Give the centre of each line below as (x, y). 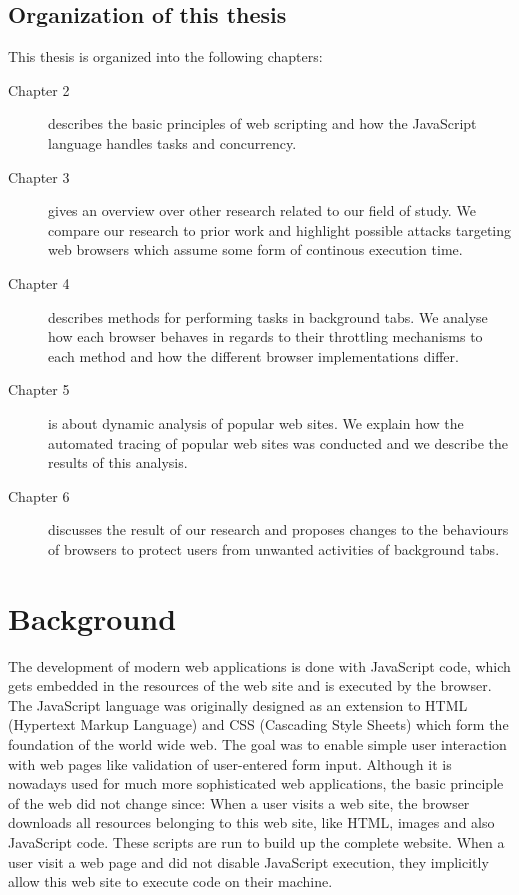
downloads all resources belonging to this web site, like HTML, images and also (251, 822)
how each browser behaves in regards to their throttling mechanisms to (265, 336)
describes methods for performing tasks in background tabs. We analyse (268, 316)
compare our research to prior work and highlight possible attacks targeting (280, 229)
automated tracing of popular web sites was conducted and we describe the (278, 442)
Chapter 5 (39, 389)
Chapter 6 (39, 495)
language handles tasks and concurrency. (172, 142)
